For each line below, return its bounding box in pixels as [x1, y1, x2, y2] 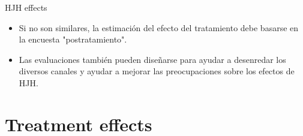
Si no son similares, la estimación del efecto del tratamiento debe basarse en [19, 21, 299, 34]
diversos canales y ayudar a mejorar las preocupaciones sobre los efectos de [19, 65, 295, 77]
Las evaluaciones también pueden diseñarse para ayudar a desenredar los [19, 53, 286, 65]
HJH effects [5, 1, 47, 13]
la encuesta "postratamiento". [19, 33, 127, 46]
